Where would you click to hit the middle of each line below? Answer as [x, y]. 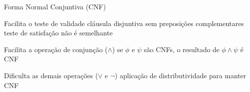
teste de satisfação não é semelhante [58, 33]
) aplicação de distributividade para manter [180, 75]
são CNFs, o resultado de [182, 49]
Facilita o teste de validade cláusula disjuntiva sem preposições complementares [124, 23]
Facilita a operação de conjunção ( [56, 49]
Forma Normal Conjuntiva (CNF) [55, 6]
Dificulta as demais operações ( [51, 75]
